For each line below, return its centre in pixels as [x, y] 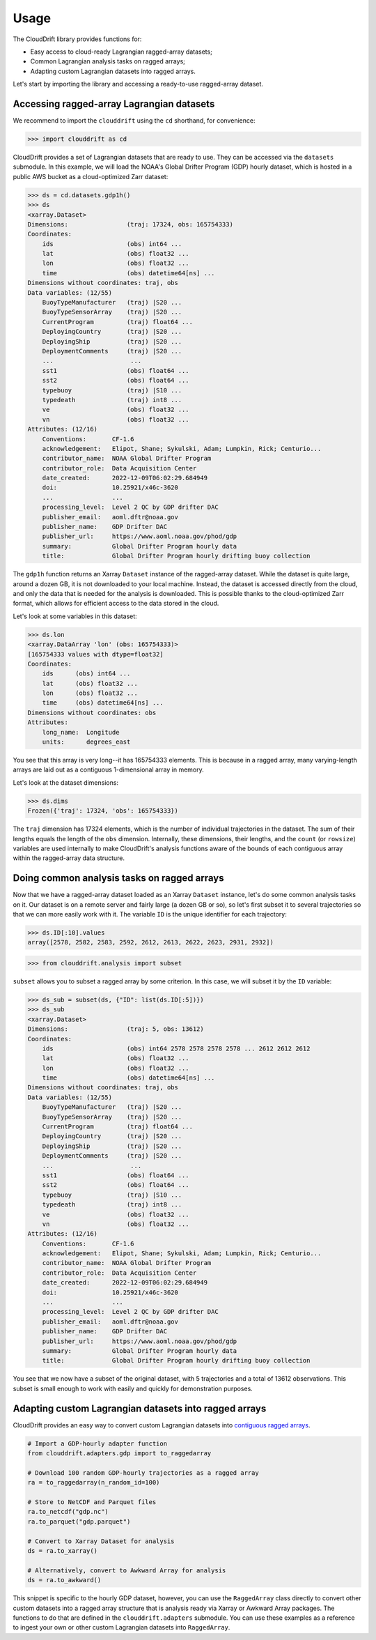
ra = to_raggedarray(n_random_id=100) [94, 1482]
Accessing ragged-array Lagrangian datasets [114, 104]
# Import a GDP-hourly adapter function [97, 1443]
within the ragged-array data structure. [69, 858]
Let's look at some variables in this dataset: [75, 616]
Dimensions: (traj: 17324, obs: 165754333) [130, 224]
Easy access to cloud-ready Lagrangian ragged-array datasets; [121, 52]
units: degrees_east [86, 742]
